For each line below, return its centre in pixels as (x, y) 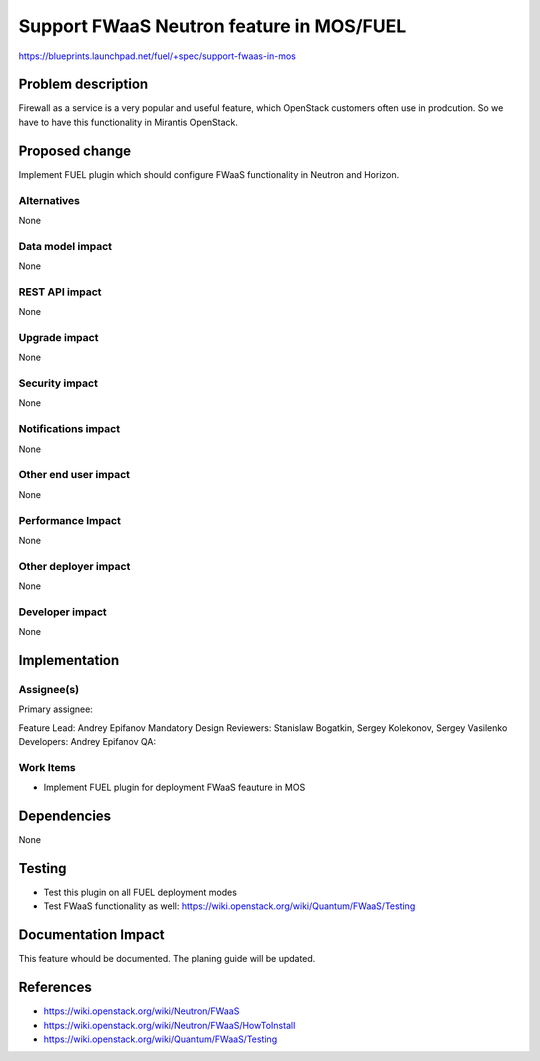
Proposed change (75, 150)
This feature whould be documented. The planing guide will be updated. (167, 959)
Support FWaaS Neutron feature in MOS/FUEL (212, 26)
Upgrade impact (58, 337)
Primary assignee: (56, 709)
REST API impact (60, 292)
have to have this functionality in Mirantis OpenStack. (128, 122)
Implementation (69, 660)
